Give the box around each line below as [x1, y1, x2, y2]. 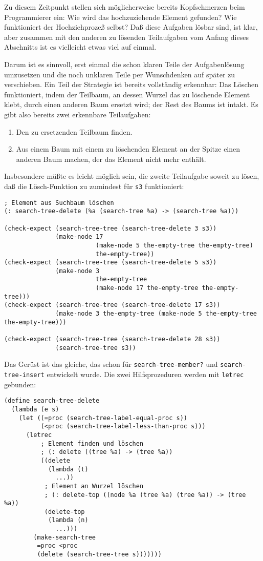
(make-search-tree [33, 533, 96, 541]
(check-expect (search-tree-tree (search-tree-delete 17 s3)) [4, 301, 221, 309]
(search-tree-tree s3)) [55, 344, 136, 351]
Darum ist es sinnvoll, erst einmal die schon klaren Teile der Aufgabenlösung [4, 58, 245, 69]
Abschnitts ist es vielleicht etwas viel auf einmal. [4, 41, 157, 52]
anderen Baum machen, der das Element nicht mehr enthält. [16, 153, 206, 164]
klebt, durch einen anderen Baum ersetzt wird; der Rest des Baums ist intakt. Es [4, 99, 258, 110]
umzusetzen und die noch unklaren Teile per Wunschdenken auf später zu [4, 69, 235, 79]
